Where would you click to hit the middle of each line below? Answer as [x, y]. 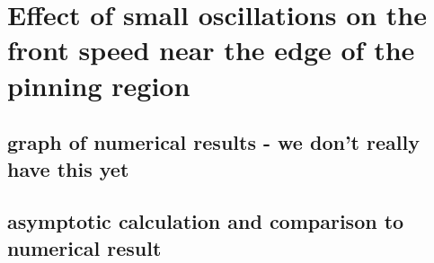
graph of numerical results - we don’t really [213, 142]
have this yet [68, 168]
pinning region [99, 85]
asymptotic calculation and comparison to [206, 221]
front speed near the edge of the [211, 50]
